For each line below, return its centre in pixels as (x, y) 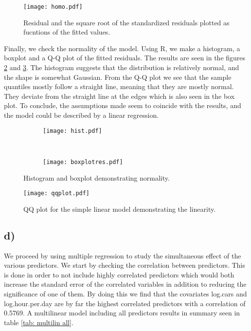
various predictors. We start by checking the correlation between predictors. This (125, 265)
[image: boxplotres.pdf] (83, 162)
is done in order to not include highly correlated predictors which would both (119, 274)
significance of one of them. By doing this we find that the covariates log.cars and (125, 293)
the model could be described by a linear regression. (81, 115)
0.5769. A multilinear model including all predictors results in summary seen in (122, 313)
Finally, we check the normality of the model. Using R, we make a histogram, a (122, 48)
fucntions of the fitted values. (67, 32)
